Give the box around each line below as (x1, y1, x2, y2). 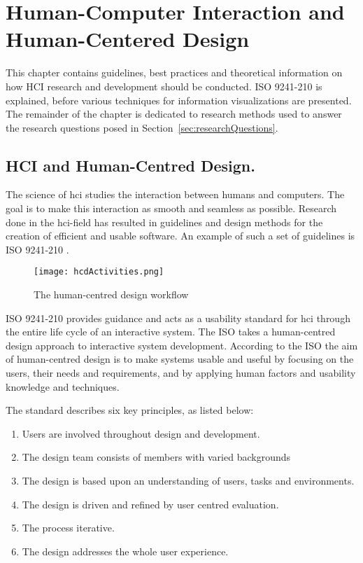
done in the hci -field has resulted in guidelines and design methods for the (6, 214, 323, 229)
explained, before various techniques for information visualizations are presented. (6, 92, 352, 107)
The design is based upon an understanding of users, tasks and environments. (22, 473, 355, 488)
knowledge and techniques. (6, 379, 120, 394)
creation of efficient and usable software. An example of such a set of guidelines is (6, 228, 355, 243)
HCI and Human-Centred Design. (6, 154, 255, 176)
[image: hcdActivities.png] (34, 267, 164, 277)
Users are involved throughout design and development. (22, 426, 260, 440)
